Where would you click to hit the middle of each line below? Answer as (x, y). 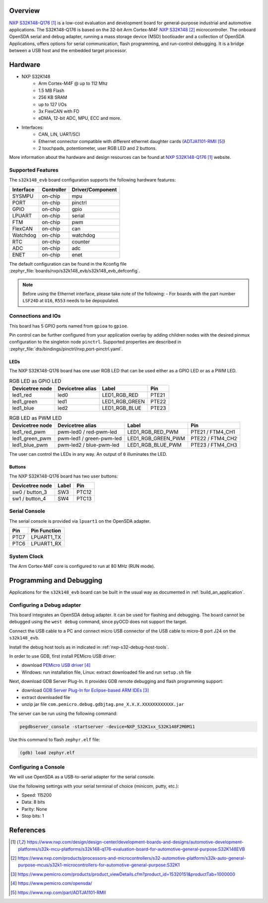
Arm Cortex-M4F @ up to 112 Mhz (73, 83)
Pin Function (46, 531)
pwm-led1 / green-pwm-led (90, 438)
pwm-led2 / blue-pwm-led (89, 445)
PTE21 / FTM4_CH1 (213, 432)
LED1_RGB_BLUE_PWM (155, 445)
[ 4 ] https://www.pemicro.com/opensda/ (51, 883)
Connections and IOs (35, 316)
